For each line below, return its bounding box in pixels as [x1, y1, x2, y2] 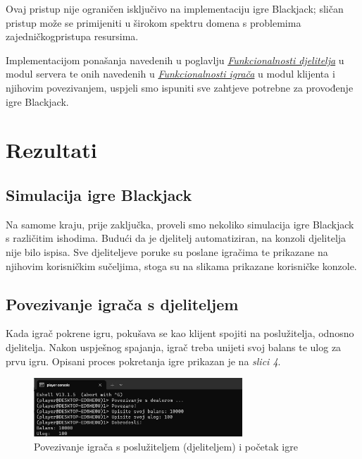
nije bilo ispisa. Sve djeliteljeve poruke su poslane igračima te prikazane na [6, 244, 328, 259]
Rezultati [6, 135, 97, 164]
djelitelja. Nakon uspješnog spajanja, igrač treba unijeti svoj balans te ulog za [6, 339, 342, 354]
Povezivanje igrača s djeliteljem [6, 293, 239, 314]
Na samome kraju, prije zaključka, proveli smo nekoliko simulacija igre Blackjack [6, 216, 354, 231]
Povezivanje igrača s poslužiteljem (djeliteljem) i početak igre [34, 439, 298, 453]
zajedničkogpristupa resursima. [6, 29, 139, 44]
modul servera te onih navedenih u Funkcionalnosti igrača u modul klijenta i [6, 66, 335, 81]
